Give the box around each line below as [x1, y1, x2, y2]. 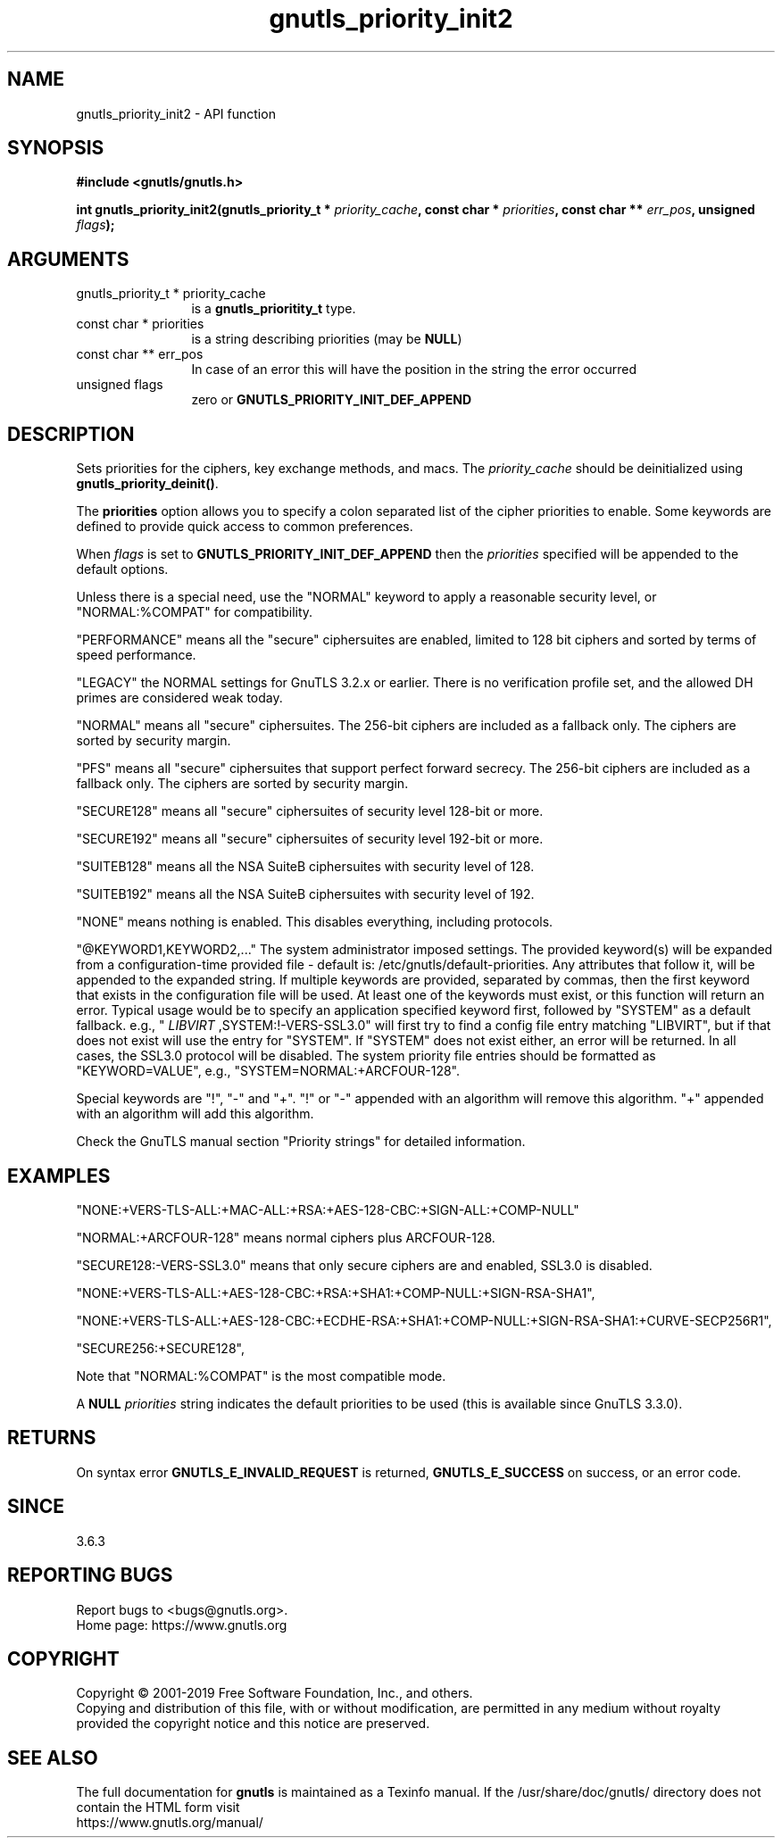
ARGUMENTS [7, 247, 129, 270]
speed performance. [76, 647, 196, 663]
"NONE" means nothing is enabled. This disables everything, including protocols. [76, 914, 553, 930]
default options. [76, 561, 169, 578]
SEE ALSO [7, 1746, 98, 1769]
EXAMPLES [7, 1164, 111, 1187]
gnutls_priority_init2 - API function [76, 105, 276, 121]
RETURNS [7, 1426, 96, 1450]
